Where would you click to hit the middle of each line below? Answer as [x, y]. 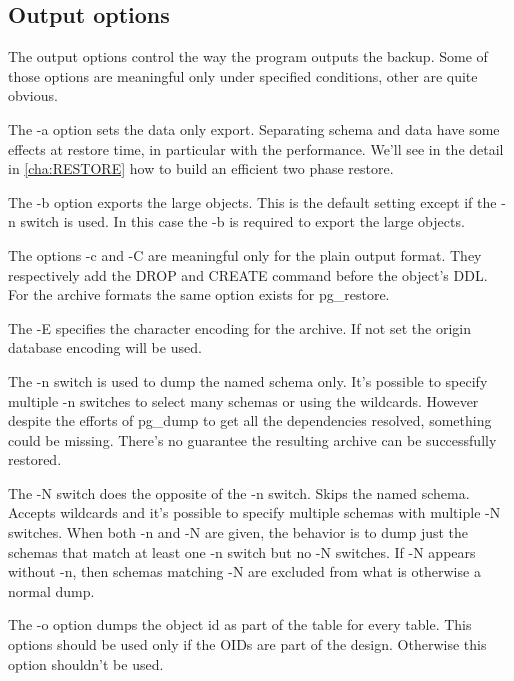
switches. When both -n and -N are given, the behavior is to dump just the [238, 532]
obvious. [33, 95]
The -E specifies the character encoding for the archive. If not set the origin [239, 327]
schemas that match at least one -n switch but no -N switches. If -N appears [242, 551]
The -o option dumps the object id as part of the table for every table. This [240, 624]
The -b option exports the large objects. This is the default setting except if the [252, 201]
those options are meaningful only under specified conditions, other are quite [243, 75]
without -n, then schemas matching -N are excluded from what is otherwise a [244, 571]
